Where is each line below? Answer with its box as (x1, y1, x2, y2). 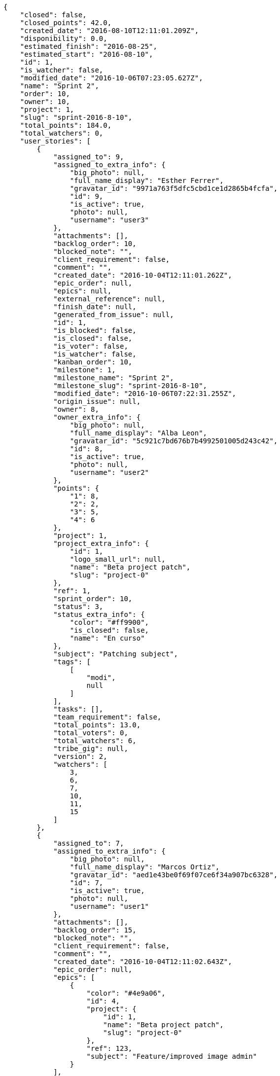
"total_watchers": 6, (53, 737, 137, 745)
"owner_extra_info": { (53, 413, 141, 421)
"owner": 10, (20, 98, 70, 106)
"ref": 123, (86, 1044, 133, 1052)
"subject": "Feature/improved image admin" (86, 1052, 257, 1060)
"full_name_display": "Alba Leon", (70, 429, 208, 437)
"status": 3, (53, 603, 104, 610)
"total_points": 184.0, (20, 121, 112, 129)
